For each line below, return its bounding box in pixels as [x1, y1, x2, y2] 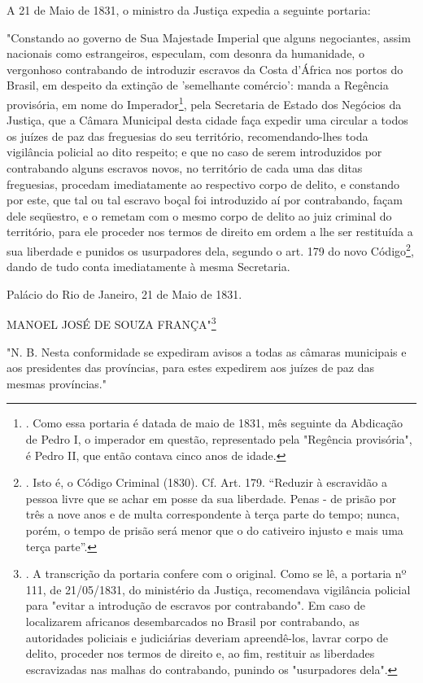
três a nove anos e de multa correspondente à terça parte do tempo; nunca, [25, 506, 400, 523]
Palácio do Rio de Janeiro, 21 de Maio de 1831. [7, 285, 242, 302]
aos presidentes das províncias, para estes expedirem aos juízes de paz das [7, 359, 374, 376]
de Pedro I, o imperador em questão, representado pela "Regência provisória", [25, 431, 412, 448]
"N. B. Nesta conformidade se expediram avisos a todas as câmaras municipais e [7, 343, 407, 360]
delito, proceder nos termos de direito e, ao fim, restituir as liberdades [25, 645, 375, 662]
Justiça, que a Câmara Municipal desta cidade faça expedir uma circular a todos [7, 112, 408, 129]
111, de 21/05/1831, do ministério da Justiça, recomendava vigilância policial [25, 580, 411, 598]
